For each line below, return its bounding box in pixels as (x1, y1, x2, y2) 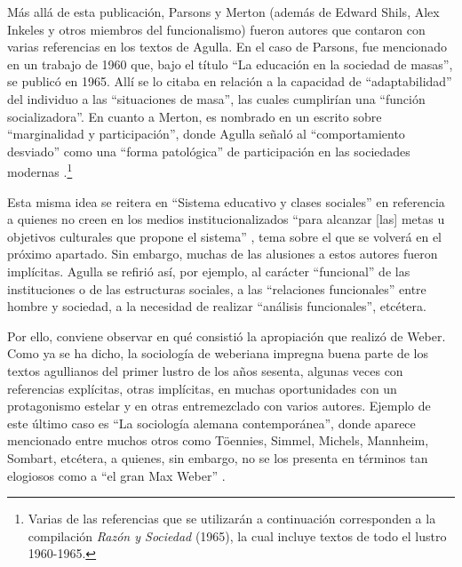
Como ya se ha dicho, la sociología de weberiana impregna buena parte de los (7, 344, 428, 363)
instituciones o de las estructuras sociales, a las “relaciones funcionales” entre (7, 279, 426, 298)
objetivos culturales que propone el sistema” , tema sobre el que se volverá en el (7, 227, 442, 245)
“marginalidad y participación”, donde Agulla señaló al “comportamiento (7, 124, 405, 143)
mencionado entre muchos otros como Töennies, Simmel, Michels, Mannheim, (7, 431, 429, 450)
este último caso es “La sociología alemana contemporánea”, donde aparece (7, 413, 416, 432)
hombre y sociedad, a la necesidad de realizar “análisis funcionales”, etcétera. (7, 297, 426, 315)
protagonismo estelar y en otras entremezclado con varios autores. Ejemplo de (7, 396, 431, 415)
